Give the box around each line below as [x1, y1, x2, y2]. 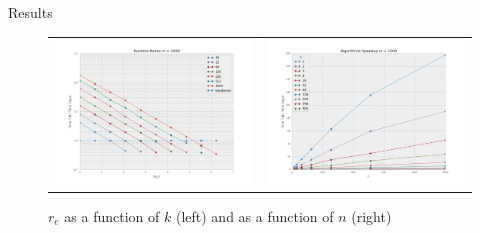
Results [8, 2, 53, 22]
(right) [351, 205, 392, 226]
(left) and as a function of [175, 205, 334, 226]
